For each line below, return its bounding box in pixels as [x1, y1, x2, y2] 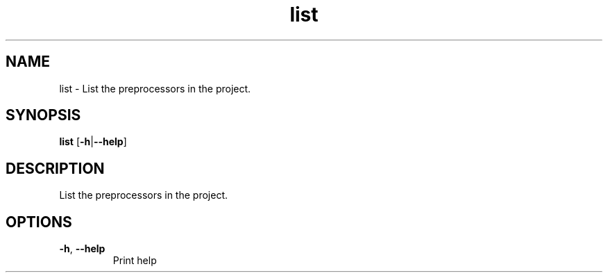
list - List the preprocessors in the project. [59, 82, 251, 95]
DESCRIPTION [6, 159, 105, 177]
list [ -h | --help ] [59, 136, 127, 148]
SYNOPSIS [6, 106, 81, 124]
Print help [112, 254, 157, 267]
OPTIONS [6, 213, 72, 231]
